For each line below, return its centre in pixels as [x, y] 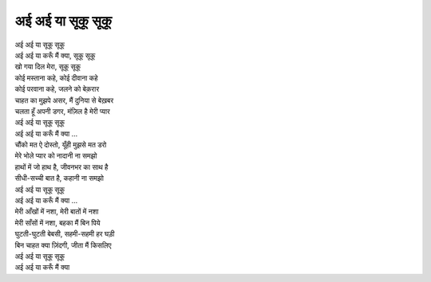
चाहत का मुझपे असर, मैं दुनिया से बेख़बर [64, 100]
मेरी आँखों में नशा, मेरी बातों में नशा [57, 212]
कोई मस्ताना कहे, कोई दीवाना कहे [57, 78]
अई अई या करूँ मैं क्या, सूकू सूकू [55, 55]
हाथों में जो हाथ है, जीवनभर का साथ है [61, 166]
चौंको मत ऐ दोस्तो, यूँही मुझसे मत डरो [61, 145]
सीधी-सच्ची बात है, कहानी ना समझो [59, 178]
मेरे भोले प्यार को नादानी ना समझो [56, 156]
